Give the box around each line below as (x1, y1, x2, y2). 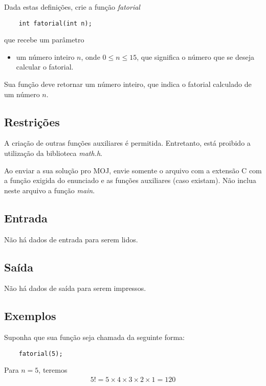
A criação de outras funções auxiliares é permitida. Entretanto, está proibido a (4, 138, 251, 148)
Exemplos (4, 308, 56, 324)
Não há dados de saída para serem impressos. (4, 283, 146, 293)
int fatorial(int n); (18, 19, 92, 27)
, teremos (38, 365, 68, 375)
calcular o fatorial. (16, 61, 74, 72)
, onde (81, 51, 100, 62)
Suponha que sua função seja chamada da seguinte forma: (4, 332, 185, 343)
